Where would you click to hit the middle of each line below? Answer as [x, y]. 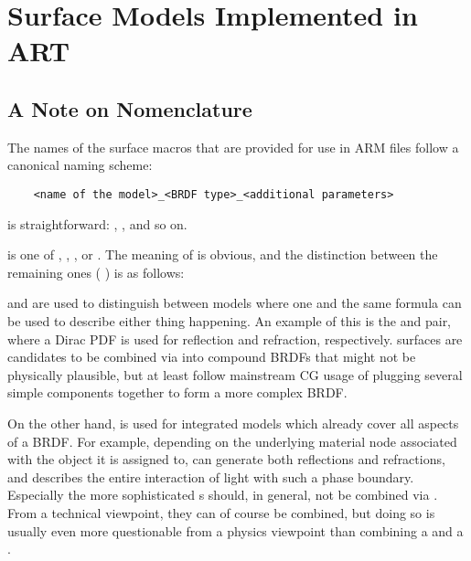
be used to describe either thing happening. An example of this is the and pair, [230, 320]
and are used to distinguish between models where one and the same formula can [235, 303]
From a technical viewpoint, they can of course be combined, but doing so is [221, 512]
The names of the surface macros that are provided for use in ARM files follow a [233, 147]
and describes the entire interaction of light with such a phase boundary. [211, 476]
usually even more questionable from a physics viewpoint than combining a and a [235, 530]
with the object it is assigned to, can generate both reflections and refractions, [226, 459]
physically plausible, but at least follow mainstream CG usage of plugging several [235, 374]
